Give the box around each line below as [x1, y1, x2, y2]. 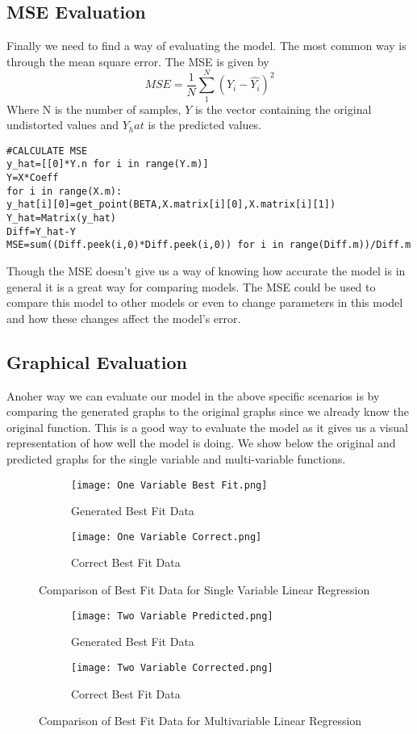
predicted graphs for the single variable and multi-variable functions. [6, 450, 346, 467]
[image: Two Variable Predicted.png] [71, 610, 273, 622]
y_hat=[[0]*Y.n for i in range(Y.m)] [6, 158, 209, 170]
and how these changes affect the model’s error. [6, 309, 241, 326]
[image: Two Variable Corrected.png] [71, 661, 273, 673]
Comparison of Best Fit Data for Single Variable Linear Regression [39, 581, 370, 598]
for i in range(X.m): [6, 185, 123, 197]
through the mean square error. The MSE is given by [6, 52, 269, 69]
